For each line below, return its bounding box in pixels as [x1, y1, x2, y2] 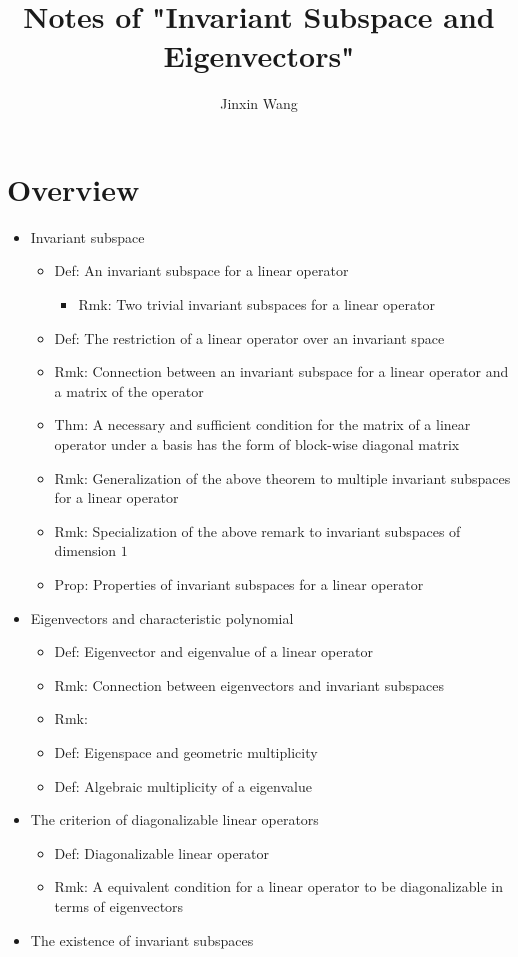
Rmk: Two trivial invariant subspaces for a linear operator [78, 294, 435, 315]
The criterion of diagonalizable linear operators [30, 809, 319, 830]
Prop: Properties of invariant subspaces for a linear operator [54, 573, 424, 594]
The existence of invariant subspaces [30, 929, 254, 950]
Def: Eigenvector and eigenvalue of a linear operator [54, 641, 373, 662]
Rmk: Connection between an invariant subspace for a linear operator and [54, 361, 509, 382]
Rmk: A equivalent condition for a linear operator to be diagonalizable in [54, 876, 503, 897]
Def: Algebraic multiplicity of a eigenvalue [54, 775, 312, 796]
